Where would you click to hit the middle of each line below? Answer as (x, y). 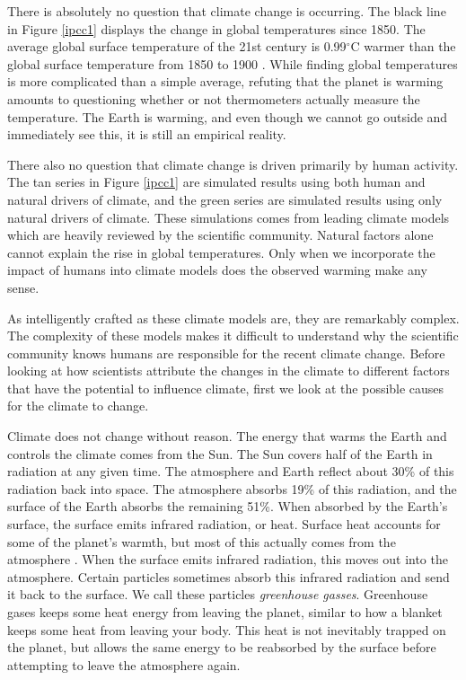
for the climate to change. (78, 406)
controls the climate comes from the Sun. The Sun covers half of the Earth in (220, 453)
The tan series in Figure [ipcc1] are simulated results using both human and (216, 182)
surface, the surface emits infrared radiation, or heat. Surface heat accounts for (224, 524)
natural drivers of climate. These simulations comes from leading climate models (229, 217)
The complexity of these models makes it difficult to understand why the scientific (233, 336)
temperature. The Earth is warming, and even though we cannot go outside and (228, 116)
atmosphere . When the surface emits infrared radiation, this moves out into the (228, 559)
